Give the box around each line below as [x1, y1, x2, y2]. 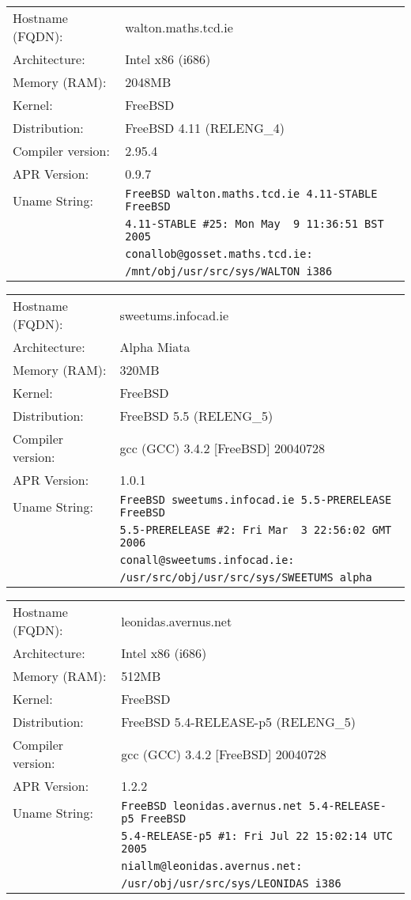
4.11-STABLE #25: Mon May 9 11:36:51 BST [125, 217, 384, 230]
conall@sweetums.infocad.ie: [119, 554, 295, 566]
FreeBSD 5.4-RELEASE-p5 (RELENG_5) [121, 713, 356, 731]
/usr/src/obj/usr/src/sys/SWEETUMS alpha [119, 571, 372, 584]
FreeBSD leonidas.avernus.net [121, 800, 303, 812]
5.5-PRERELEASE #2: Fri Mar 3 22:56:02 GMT [119, 524, 392, 536]
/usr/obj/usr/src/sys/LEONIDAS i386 [121, 877, 341, 890]
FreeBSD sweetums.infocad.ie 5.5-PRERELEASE [119, 493, 392, 506]
